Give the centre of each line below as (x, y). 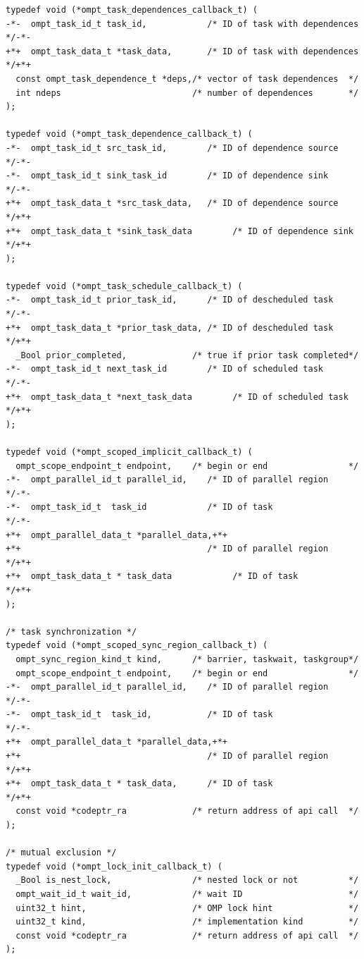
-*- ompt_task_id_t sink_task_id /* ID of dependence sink (167, 176)
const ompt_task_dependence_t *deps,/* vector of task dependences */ (187, 79)
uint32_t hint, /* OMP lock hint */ (187, 908)
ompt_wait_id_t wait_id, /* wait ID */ (187, 894)
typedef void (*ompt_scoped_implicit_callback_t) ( (129, 452)
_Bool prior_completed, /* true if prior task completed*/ (187, 355)
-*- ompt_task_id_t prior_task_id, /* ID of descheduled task (170, 300)
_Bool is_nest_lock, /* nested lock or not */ (187, 880)
